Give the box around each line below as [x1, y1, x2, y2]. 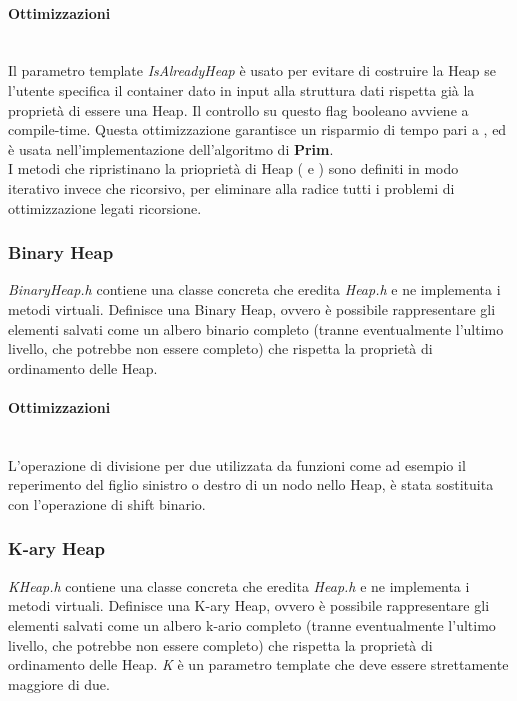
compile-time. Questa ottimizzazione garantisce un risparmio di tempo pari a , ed [8, 119, 507, 140]
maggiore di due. [8, 673, 110, 694]
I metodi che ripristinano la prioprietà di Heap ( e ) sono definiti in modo [8, 158, 459, 179]
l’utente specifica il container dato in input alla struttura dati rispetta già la [8, 79, 475, 100]
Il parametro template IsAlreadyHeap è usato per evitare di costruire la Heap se [8, 60, 497, 81]
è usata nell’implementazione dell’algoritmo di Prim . [8, 138, 334, 159]
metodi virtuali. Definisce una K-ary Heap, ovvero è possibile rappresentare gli [8, 595, 490, 616]
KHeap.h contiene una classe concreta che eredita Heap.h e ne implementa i [8, 575, 470, 596]
